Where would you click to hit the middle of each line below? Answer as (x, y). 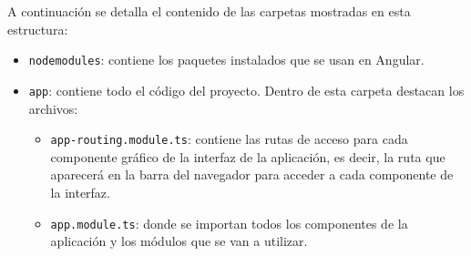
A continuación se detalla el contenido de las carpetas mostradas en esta (209, 11)
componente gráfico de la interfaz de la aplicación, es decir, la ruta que (248, 156)
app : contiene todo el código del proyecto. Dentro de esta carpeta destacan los (246, 90)
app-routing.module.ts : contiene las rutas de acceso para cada (229, 139)
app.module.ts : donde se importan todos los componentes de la (229, 223)
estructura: (38, 29)
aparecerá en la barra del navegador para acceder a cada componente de (252, 174)
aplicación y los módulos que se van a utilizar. (179, 241)
